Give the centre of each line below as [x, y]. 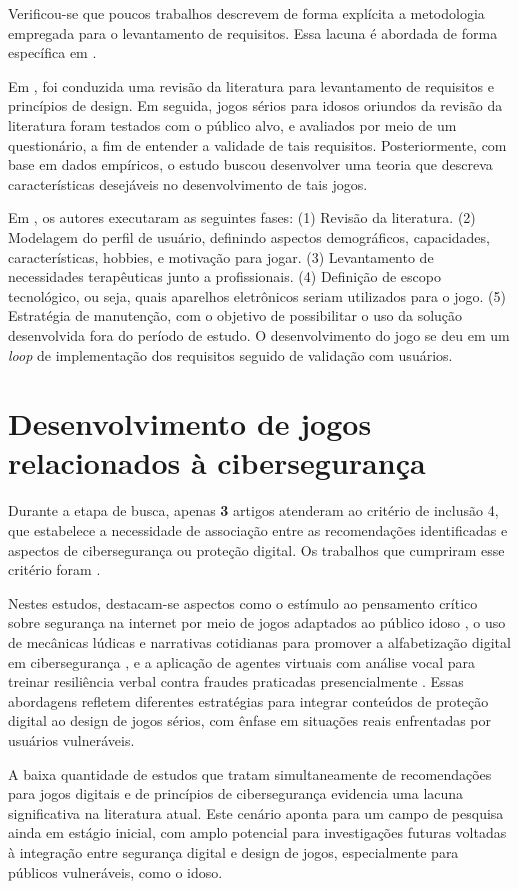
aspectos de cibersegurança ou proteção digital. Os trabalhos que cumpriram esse [256, 549]
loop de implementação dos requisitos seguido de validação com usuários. [230, 354]
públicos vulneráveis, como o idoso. [115, 871]
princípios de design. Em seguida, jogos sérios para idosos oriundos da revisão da [255, 105]
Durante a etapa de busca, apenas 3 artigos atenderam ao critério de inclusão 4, [253, 510]
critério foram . [54, 569]
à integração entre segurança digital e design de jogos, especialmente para [233, 851]
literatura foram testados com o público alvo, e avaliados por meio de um [232, 124]
